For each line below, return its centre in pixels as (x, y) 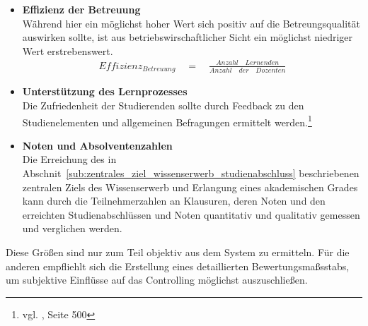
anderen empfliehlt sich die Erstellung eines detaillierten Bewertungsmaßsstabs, (178, 266)
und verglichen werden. (72, 228)
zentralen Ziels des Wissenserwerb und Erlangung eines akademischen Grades (190, 187)
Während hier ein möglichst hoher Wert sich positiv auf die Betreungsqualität (191, 23)
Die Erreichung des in (69, 159)
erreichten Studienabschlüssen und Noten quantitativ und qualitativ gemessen (191, 214)
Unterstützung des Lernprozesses (105, 91)
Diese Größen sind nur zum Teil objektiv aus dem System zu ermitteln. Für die (178, 252)
